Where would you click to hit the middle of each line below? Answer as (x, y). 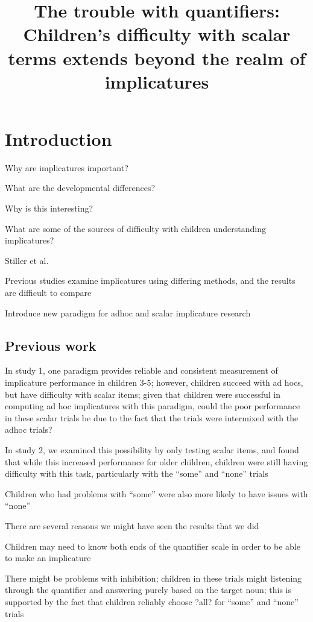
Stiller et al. (27, 260)
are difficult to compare (48, 293)
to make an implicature (48, 558)
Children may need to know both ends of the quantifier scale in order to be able (153, 546)
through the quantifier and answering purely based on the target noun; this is (148, 590)
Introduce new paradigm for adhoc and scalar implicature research (128, 313)
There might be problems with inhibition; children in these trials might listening (153, 578)
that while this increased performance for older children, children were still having (156, 461)
